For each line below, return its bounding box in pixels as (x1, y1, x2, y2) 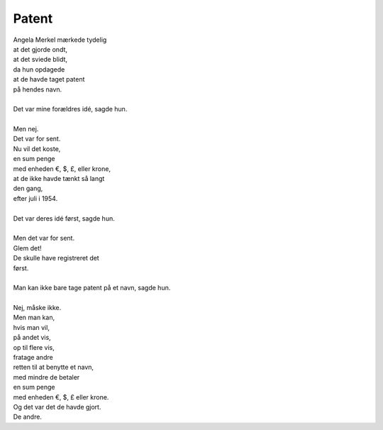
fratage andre (13, 353, 53, 362)
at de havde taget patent (13, 75, 85, 84)
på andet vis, (13, 333, 51, 342)
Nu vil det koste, (13, 144, 61, 153)
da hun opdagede (13, 65, 65, 74)
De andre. (13, 412, 43, 421)
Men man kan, (13, 313, 55, 322)
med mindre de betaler (13, 373, 80, 381)
